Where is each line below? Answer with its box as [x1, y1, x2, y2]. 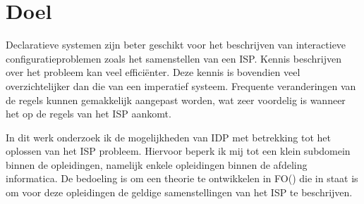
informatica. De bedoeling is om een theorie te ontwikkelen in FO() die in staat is [6, 171, 358, 186]
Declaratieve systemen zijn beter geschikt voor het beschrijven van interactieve [6, 37, 346, 52]
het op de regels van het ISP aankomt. [6, 106, 171, 121]
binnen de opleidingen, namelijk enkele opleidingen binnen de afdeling [6, 157, 308, 172]
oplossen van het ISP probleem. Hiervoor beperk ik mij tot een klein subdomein [6, 144, 351, 158]
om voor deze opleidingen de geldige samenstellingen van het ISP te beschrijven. [6, 185, 353, 200]
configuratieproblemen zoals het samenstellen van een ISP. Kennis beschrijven [6, 51, 341, 65]
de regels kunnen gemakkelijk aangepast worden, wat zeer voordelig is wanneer [6, 92, 346, 107]
